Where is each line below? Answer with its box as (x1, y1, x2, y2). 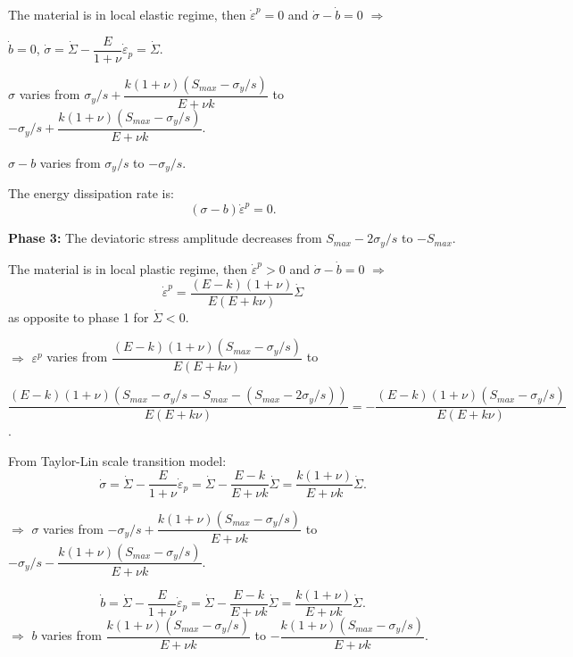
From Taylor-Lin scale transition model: (8, 451, 227, 470)
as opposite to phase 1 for (8, 307, 149, 326)
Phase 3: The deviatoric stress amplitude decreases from (8, 229, 322, 247)
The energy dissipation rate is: (8, 184, 174, 203)
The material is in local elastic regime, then (8, 5, 246, 23)
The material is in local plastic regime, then (8, 259, 248, 278)
